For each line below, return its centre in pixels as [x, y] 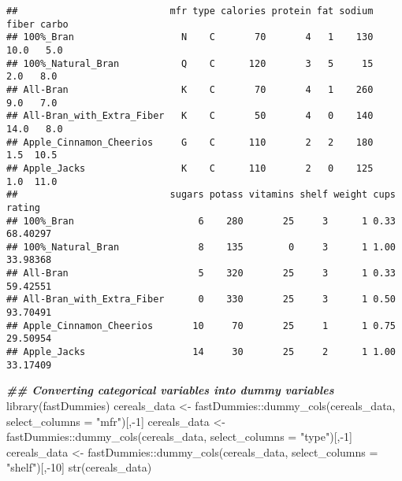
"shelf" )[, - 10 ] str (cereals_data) [79, 467]
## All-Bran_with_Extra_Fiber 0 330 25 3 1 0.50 [201, 300]
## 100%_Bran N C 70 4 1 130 [190, 37]
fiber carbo [37, 24]
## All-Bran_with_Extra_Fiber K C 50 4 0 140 [190, 116]
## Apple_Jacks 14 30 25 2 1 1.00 [201, 352]
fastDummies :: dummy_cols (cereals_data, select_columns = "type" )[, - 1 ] [180, 437]
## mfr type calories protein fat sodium [190, 11]
